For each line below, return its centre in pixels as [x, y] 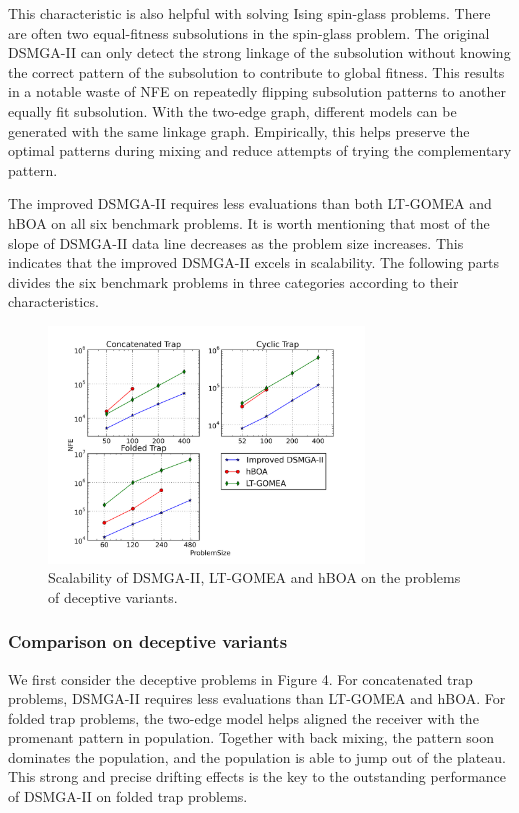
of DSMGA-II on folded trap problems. [128, 796]
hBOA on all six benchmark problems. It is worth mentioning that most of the [249, 222]
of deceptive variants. [113, 596]
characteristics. [53, 301]
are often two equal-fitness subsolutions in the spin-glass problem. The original [249, 32]
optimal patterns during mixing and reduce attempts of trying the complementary [260, 150]
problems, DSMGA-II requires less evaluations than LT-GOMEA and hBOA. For [257, 698]
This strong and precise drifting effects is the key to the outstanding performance [257, 776]
